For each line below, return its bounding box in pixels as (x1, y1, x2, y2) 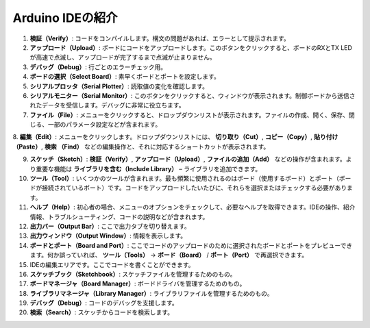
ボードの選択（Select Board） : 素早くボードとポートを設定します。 (29, 73, 221, 81)
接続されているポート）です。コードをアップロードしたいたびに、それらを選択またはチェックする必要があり (41, 184, 347, 192)
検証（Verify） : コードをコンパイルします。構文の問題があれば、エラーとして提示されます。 (29, 34, 291, 42)
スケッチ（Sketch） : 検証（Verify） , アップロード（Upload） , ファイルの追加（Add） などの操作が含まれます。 (29, 155, 346, 164)
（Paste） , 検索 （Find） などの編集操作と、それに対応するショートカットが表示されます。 (12, 142, 270, 151)
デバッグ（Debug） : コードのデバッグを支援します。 (29, 299, 178, 307)
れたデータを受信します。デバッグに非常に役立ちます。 (29, 101, 185, 110)
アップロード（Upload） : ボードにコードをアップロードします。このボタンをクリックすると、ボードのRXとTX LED (29, 43, 353, 51)
